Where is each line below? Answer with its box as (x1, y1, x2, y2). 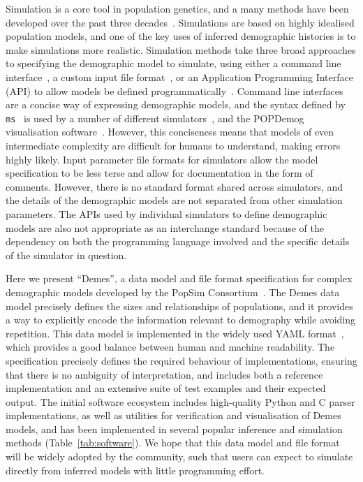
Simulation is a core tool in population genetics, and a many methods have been (6, 1, 349, 15)
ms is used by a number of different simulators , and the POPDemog (6, 110, 304, 125)
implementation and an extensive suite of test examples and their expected (6, 381, 326, 395)
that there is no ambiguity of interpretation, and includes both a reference (6, 367, 323, 381)
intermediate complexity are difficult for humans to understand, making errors (6, 138, 341, 152)
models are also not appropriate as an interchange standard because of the (6, 220, 324, 235)
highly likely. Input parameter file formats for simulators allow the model (6, 152, 318, 166)
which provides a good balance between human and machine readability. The (6, 339, 335, 354)
